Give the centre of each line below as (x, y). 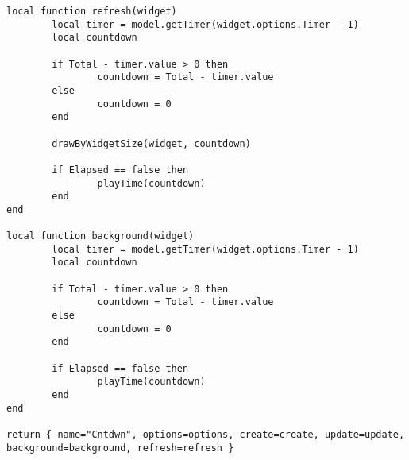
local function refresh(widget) (92, 11)
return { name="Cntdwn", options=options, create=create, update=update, (206, 435)
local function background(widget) (100, 236)
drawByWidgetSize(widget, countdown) (151, 143)
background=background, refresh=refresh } (120, 448)
